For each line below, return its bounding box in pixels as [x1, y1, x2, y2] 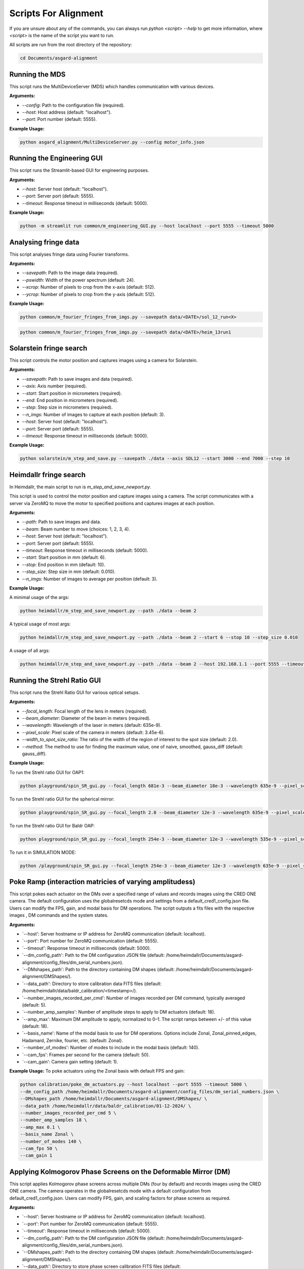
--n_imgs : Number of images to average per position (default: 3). [22, 576, 158, 582]
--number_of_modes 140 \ [20, 1139, 82, 1144]
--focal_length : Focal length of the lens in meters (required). [22, 708, 148, 714]
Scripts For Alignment [9, 8, 103, 19]
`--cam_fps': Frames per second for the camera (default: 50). [22, 1051, 150, 1058]
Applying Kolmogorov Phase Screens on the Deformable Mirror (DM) [9, 1167, 231, 1176]
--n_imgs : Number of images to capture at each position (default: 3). [22, 411, 165, 417]
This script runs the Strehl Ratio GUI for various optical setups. [9, 689, 140, 695]
